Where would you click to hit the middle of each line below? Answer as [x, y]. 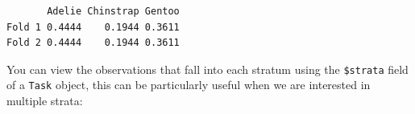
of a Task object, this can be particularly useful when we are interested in [189, 85]
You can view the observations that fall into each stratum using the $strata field [207, 69]
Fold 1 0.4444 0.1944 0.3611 [93, 27]
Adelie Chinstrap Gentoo [113, 11]
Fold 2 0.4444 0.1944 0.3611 [93, 43]
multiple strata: [45, 101]
